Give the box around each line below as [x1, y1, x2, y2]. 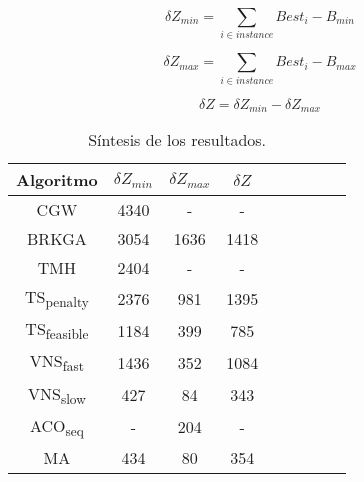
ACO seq [30, 413, 84, 441]
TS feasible [25, 317, 89, 344]
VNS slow [28, 381, 86, 408]
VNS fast [29, 349, 84, 376]
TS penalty [24, 285, 89, 312]
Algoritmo [16, 168, 98, 192]
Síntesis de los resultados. [88, 128, 267, 152]
